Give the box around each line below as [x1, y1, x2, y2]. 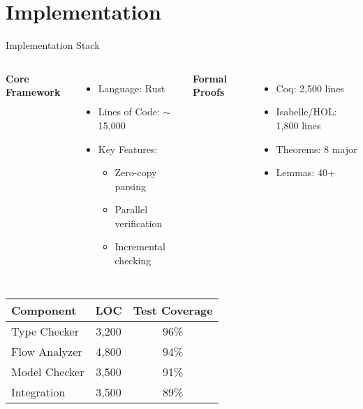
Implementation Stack [6, 38, 100, 52]
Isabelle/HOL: [276, 104, 337, 119]
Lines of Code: [98, 104, 160, 119]
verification [114, 215, 163, 230]
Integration [11, 383, 66, 400]
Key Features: [98, 141, 158, 156]
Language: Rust [98, 80, 165, 95]
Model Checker [11, 363, 84, 380]
